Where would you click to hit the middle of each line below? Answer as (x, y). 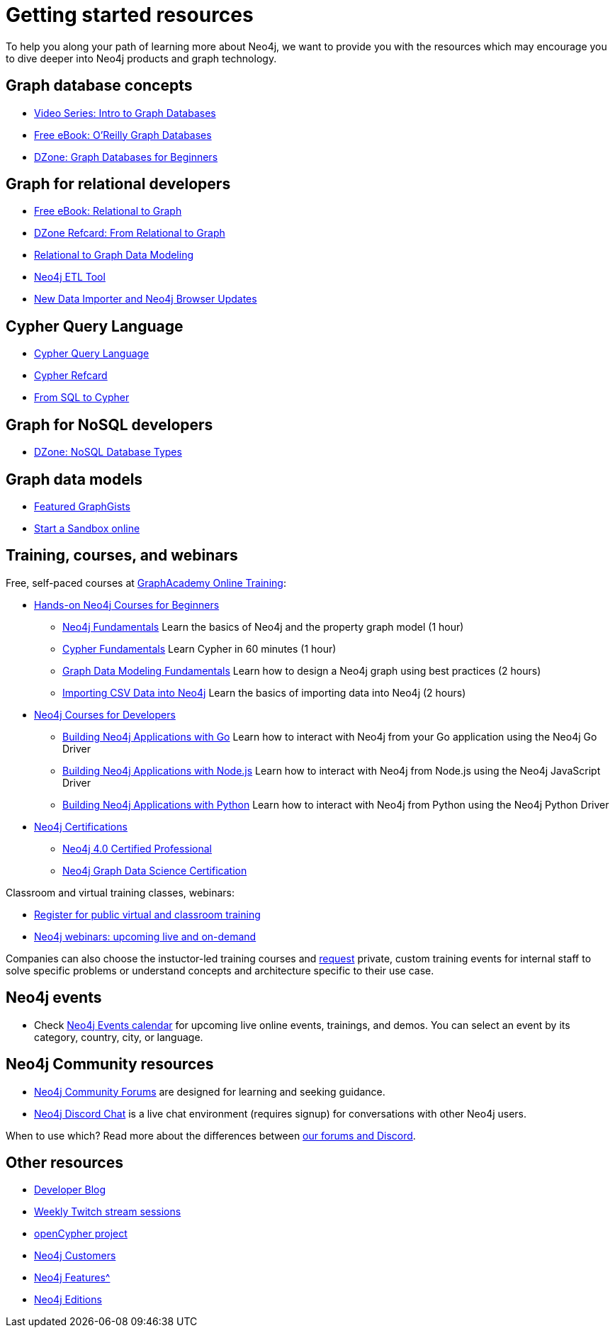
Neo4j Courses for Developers (105, 714)
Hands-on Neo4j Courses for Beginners (127, 604)
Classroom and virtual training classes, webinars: (120, 892)
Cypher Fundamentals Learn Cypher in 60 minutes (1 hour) (199, 648)
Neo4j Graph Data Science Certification (155, 870)
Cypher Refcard (71, 376)
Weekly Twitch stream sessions (108, 1212)
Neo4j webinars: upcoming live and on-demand (145, 936)
